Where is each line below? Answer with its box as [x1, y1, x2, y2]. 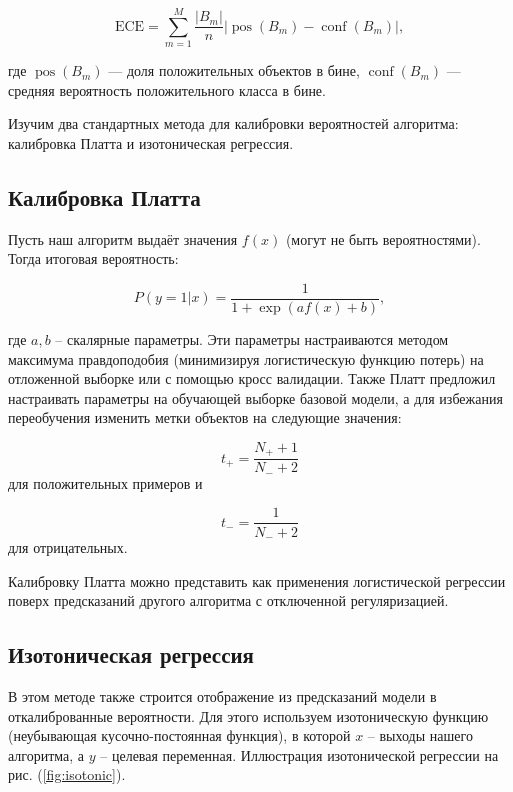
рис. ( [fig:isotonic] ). [8, 764, 126, 785]
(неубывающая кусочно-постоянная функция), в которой [8, 725, 351, 746]
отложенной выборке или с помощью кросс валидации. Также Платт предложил [8, 368, 496, 389]
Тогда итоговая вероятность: [8, 248, 179, 269]
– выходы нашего [367, 725, 473, 746]
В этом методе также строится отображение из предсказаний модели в [8, 685, 437, 706]
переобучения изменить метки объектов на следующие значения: [8, 407, 402, 428]
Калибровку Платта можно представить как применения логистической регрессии [8, 570, 506, 591]
